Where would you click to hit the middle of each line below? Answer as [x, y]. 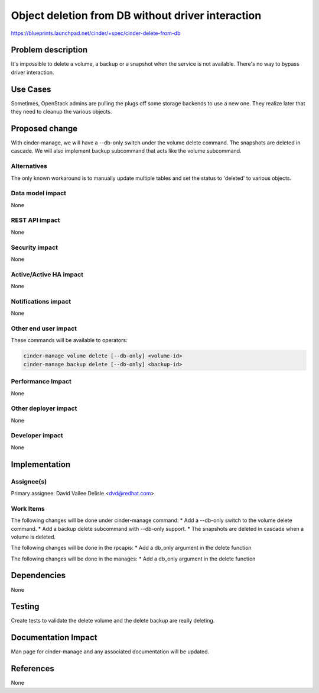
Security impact [35, 247]
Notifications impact [41, 301]
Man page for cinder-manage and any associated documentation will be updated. [110, 652]
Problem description [49, 50]
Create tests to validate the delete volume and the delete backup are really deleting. [113, 621]
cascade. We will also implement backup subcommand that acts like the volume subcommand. [126, 151]
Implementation [41, 464]
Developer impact [37, 436]
